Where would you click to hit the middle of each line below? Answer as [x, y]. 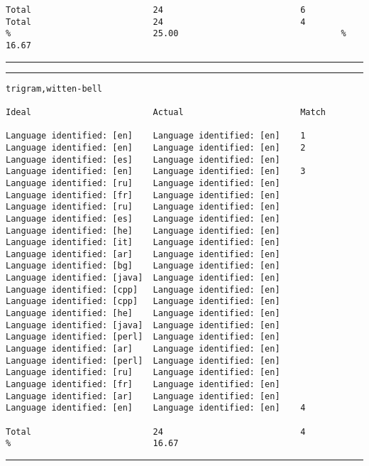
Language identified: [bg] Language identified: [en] [143, 266]
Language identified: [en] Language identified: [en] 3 [156, 172]
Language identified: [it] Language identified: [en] [143, 243]
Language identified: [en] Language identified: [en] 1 [156, 136]
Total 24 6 [156, 10]
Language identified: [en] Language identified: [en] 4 [156, 408]
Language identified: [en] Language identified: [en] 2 [156, 147]
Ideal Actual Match [166, 112]
